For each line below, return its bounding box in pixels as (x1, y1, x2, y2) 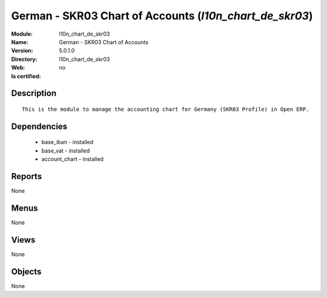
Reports (11, 171, 42, 181)
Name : (11, 38, 28, 45)
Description (11, 88, 57, 99)
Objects (11, 266, 42, 276)
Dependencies (11, 121, 68, 131)
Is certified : (11, 73, 41, 80)
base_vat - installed (41, 147, 90, 154)
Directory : (11, 55, 38, 63)
